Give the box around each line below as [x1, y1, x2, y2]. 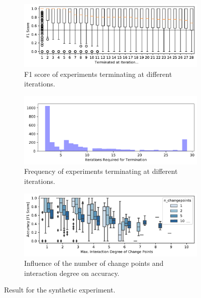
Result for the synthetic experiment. [4, 284, 116, 295]
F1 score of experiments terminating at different [24, 68, 172, 79]
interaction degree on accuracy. [24, 267, 120, 278]
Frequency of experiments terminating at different [24, 166, 178, 176]
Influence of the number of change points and [24, 258, 164, 268]
